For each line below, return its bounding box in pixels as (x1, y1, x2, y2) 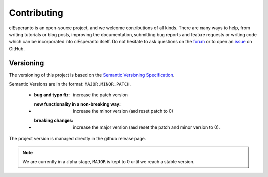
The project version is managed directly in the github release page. (9, 136, 146, 142)
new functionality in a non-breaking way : (34, 101, 121, 107)
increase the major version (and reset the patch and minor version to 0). (73, 124, 220, 130)
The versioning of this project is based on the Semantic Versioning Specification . (9, 72, 175, 78)
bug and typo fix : (34, 92, 70, 98)
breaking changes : (34, 117, 74, 123)
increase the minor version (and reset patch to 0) (73, 108, 174, 114)
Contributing (9, 7, 63, 18)
